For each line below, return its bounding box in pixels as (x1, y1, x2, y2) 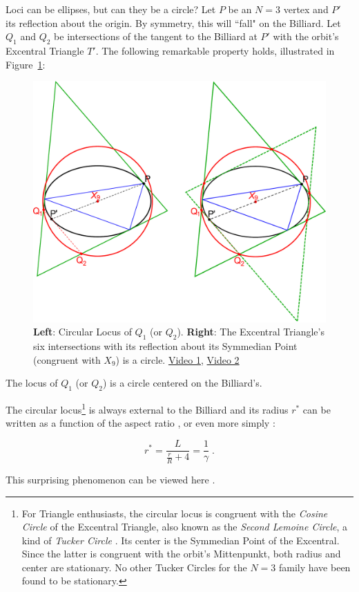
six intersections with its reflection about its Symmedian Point (33, 339, 298, 353)
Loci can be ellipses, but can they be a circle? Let (6, 2, 216, 16)
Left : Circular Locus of (33, 324, 132, 339)
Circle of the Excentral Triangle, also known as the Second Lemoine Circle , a (21, 519, 347, 534)
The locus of (6, 376, 58, 390)
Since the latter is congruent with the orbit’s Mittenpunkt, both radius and (21, 546, 341, 561)
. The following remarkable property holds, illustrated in (95, 43, 335, 57)
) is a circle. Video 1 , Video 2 (115, 352, 240, 367)
